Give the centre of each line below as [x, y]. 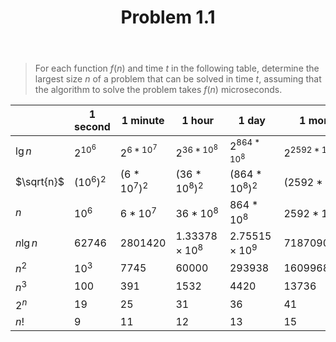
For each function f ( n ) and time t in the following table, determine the [177, 68]
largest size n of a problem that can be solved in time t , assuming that [178, 79]
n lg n [26, 243]
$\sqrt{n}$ [40, 181]
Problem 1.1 [168, 17]
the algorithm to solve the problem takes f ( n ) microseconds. [158, 90]
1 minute [143, 121]
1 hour [198, 121]
